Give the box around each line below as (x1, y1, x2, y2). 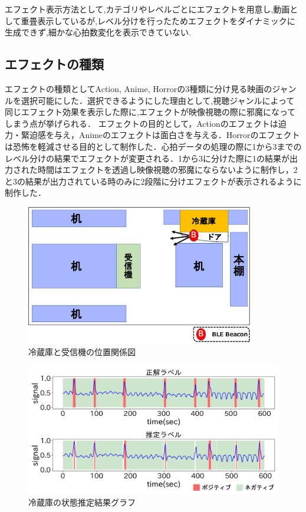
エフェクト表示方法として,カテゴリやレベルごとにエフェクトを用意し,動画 (5, 3, 290, 15)
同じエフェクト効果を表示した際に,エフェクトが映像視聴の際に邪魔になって (5, 106, 296, 118)
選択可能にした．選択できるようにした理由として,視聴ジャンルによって (21, 94, 295, 106)
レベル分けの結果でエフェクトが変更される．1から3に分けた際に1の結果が (5, 152, 289, 164)
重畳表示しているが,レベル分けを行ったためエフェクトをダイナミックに (21, 14, 295, 27)
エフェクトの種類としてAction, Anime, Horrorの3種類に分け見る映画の (5, 82, 272, 94)
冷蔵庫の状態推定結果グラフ (28, 495, 136, 508)
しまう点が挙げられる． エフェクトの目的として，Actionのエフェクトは (5, 117, 278, 129)
